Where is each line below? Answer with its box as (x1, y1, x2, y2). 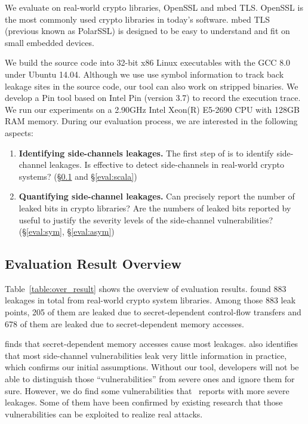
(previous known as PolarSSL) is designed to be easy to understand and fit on (5, 24, 290, 37)
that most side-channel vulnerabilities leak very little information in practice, (5, 349, 287, 361)
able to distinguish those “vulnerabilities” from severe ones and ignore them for (5, 373, 295, 385)
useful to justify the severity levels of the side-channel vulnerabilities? (19, 213, 273, 226)
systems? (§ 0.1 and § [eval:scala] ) (19, 170, 137, 182)
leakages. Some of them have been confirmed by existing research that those (5, 396, 283, 408)
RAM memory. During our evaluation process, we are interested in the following (5, 115, 298, 127)
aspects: (5, 126, 33, 139)
